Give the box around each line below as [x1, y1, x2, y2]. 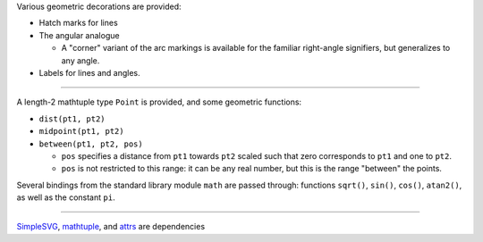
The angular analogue [38, 29, 120, 40]
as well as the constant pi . [16, 192, 115, 203]
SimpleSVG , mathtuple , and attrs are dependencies [16, 221, 206, 232]
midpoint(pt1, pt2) [38, 126, 124, 137]
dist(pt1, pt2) [38, 113, 106, 124]
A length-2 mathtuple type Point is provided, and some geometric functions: [16, 96, 302, 107]
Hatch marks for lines [38, 18, 118, 29]
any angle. [61, 54, 100, 66]
